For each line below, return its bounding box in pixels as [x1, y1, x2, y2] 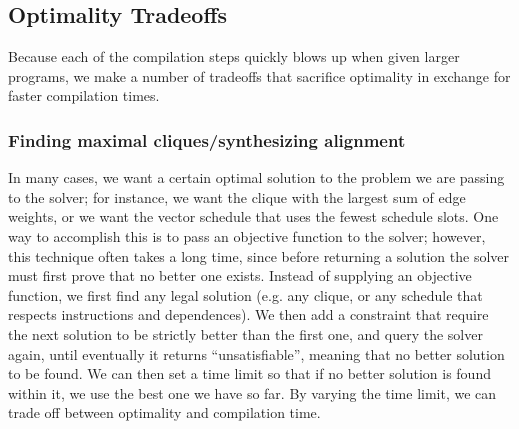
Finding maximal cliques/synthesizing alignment [8, 127, 406, 152]
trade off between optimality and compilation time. [8, 402, 321, 423]
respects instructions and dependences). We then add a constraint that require [8, 304, 489, 325]
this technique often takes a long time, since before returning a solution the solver [8, 245, 510, 266]
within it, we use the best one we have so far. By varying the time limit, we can [8, 382, 497, 403]
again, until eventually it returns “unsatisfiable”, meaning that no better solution [8, 343, 505, 364]
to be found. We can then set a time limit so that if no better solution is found [8, 363, 491, 384]
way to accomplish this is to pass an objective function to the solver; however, [8, 225, 486, 246]
